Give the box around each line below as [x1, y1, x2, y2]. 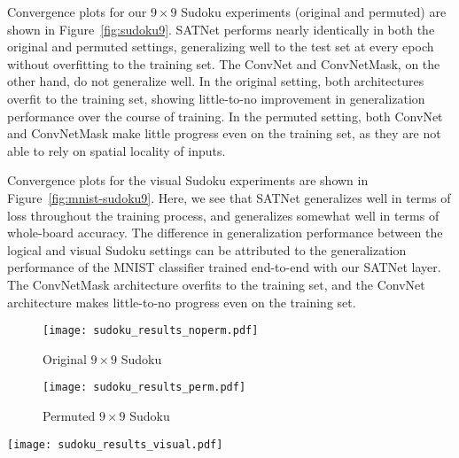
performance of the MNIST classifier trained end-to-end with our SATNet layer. [7, 258, 441, 276]
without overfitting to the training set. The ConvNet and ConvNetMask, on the [7, 54, 440, 73]
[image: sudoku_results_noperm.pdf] [43, 324, 259, 338]
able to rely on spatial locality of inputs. [7, 141, 226, 159]
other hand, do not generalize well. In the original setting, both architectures [7, 72, 424, 90]
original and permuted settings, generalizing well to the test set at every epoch [7, 37, 434, 56]
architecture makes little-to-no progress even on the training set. [7, 292, 356, 311]
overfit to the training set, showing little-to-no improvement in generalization [7, 89, 425, 107]
